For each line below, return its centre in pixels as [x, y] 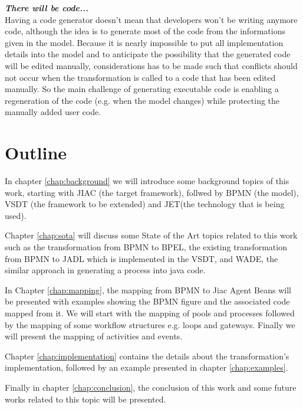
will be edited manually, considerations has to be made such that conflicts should [151, 65]
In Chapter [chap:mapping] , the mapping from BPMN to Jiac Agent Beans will [148, 289]
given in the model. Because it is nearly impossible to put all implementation [144, 42]
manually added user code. [53, 112]
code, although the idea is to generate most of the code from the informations [145, 31]
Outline [36, 153]
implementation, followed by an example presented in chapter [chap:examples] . [146, 367]
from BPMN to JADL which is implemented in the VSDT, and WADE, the [141, 258]
